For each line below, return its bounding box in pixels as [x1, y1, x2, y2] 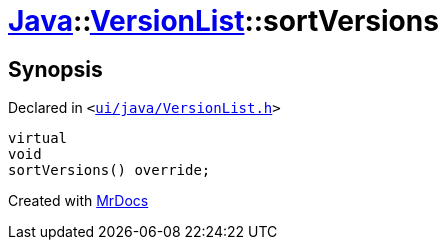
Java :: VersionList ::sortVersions [8, 4, 439, 38]
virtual [8, 130, 68, 147]
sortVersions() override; [8, 162, 211, 179]
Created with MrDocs [8, 192, 149, 210]
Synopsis [8, 56, 103, 82]
